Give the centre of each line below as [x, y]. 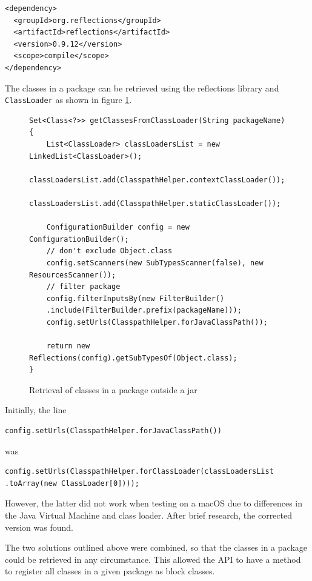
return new [68, 346]
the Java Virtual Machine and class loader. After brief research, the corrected [148, 515]
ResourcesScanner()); [73, 275]
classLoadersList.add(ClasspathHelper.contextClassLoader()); [157, 180]
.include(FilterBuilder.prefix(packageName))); [144, 310]
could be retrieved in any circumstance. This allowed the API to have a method [153, 559]
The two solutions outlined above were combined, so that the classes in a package [156, 547]
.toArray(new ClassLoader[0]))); [72, 483]
